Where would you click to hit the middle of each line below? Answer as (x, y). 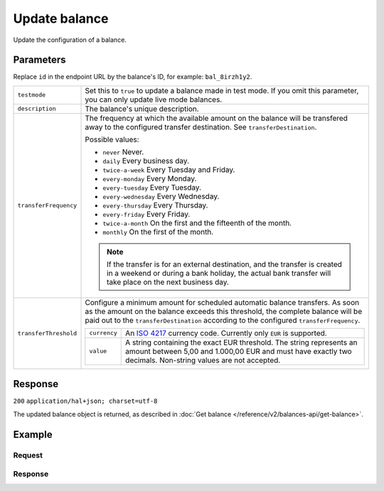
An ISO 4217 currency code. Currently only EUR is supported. (226, 333)
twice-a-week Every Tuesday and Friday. (169, 169)
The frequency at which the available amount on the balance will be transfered (217, 118)
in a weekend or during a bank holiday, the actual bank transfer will (219, 273)
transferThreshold (47, 333)
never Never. (123, 151)
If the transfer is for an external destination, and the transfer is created (225, 264)
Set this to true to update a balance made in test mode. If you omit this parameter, (222, 90)
